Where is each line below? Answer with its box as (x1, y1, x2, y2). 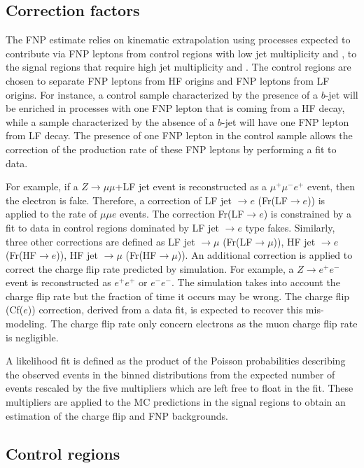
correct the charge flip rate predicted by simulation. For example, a (6, 261, 294, 276)
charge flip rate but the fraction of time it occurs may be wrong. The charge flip (6, 288, 350, 303)
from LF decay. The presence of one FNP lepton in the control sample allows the (6, 128, 353, 143)
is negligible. (6, 329, 59, 344)
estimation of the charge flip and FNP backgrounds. (6, 408, 228, 423)
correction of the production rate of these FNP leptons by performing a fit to (6, 141, 337, 156)
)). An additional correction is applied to (177, 248, 353, 262)
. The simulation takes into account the (171, 275, 340, 290)
